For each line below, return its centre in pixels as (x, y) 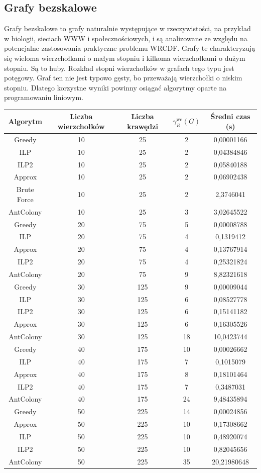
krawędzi (143, 126)
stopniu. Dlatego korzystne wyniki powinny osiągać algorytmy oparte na (115, 87)
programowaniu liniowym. (44, 97)
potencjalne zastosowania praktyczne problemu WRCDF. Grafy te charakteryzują (130, 48)
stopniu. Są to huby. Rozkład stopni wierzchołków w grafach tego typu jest (119, 68)
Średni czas (230, 116)
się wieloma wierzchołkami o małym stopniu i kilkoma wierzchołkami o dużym (125, 58)
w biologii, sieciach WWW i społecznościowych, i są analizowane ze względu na (126, 38)
